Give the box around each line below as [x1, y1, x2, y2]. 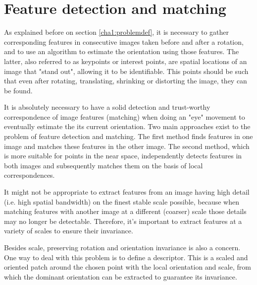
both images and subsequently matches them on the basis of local [4, 160, 203, 170]
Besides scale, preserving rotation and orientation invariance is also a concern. [4, 242, 241, 252]
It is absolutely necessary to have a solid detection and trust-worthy [4, 102, 210, 112]
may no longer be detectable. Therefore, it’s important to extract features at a [4, 215, 242, 226]
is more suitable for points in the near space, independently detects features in [4, 150, 242, 161]
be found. [4, 85, 33, 95]
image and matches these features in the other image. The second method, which [4, 141, 250, 151]
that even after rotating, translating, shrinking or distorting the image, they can [4, 75, 247, 86]
